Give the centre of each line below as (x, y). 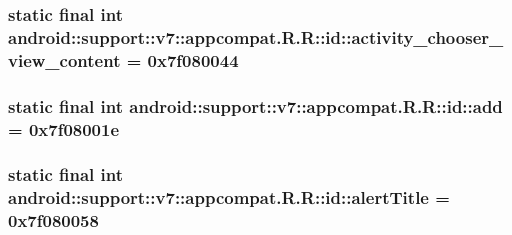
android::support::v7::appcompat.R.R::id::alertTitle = (229, 197)
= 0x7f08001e (64, 128)
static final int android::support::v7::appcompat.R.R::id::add (255, 105)
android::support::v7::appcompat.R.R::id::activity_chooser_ (256, 36)
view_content (64, 59)
